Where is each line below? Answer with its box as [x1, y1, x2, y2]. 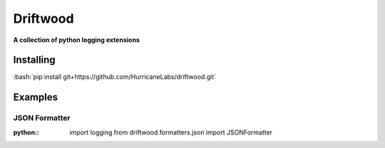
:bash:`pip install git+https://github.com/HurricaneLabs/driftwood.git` [13, 73, 217, 81]
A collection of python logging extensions [13, 36, 140, 44]
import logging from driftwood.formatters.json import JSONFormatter [69, 128, 273, 137]
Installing [13, 54, 56, 66]
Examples [13, 91, 58, 103]
